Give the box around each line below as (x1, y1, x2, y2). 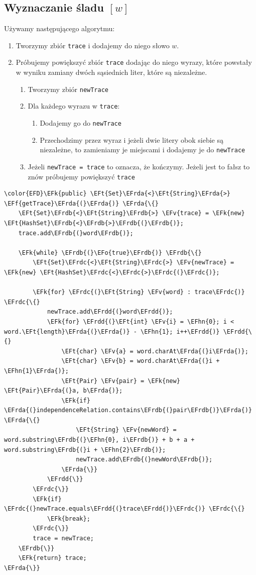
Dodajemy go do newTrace (40, 118, 121, 128)
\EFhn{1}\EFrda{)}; (4, 367, 69, 374)
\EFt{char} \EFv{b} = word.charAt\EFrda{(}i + (61, 357, 220, 365)
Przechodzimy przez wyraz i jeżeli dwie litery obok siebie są (40, 134, 224, 145)
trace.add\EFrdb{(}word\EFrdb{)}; (18, 229, 134, 237)
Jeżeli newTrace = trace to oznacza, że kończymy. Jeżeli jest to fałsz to (28, 161, 250, 171)
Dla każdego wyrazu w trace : (28, 101, 120, 111)
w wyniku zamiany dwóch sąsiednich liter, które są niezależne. (16, 67, 207, 77)
